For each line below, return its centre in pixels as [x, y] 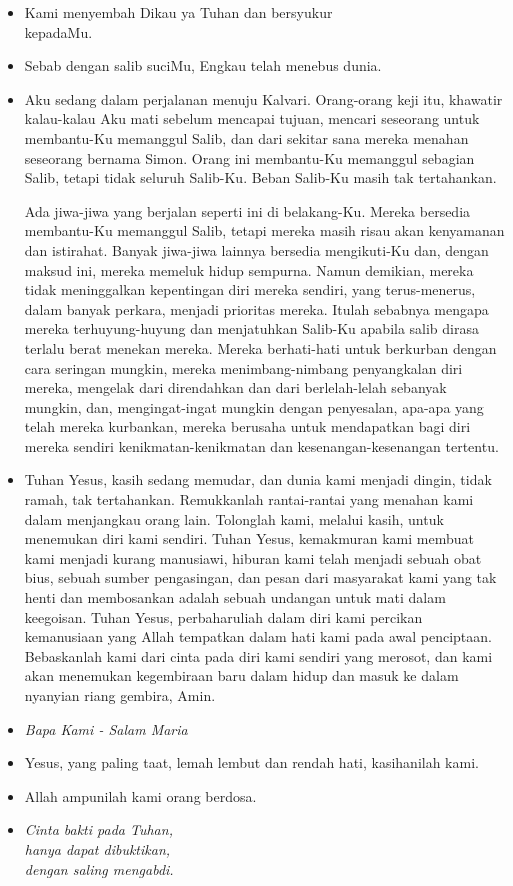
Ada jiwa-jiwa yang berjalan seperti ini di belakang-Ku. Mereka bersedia [247, 210]
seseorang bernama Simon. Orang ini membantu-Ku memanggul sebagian [249, 157]
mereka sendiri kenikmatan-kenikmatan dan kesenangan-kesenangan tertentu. [261, 445]
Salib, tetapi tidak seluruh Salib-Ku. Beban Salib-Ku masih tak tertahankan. [260, 177]
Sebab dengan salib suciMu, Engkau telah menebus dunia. [203, 65]
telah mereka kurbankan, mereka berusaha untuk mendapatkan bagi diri [247, 426]
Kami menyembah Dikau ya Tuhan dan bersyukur [178, 12]
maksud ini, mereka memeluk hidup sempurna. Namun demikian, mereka [249, 269]
